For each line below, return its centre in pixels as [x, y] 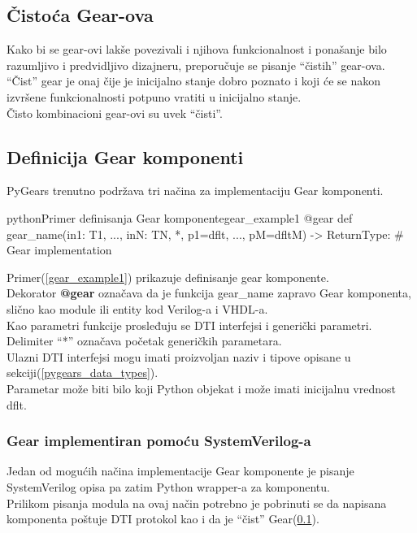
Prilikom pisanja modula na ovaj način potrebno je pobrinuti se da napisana [197, 503]
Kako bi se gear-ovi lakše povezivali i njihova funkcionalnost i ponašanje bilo [197, 49]
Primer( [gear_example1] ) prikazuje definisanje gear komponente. [168, 277]
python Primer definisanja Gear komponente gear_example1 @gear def [180, 217]
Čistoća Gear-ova [80, 15]
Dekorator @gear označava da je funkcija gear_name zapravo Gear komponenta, [209, 293]
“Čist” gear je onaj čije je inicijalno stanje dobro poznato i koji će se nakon [193, 81]
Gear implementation [59, 250]
